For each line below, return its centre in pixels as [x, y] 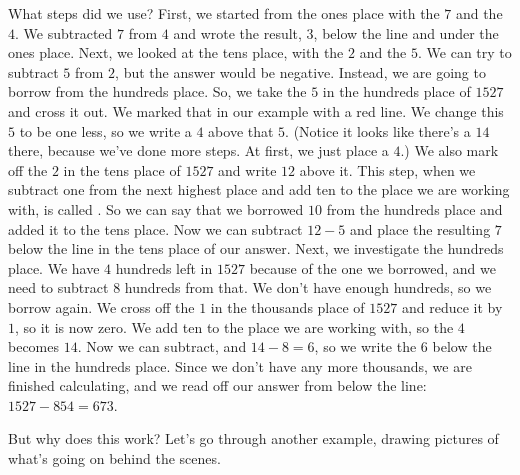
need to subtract [58, 287]
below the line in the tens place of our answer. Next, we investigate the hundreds [256, 248]
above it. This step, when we [387, 169]
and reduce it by [452, 306]
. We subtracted [64, 32]
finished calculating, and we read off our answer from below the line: [217, 385]
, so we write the [365, 346]
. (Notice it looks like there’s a [378, 130]
